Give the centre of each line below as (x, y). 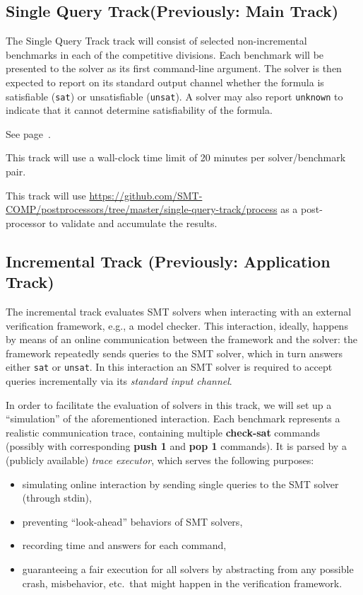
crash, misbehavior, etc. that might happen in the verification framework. (182, 583)
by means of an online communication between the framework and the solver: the (182, 339)
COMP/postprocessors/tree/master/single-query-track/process (142, 209)
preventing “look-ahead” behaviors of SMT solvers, (132, 521)
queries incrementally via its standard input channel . (119, 381)
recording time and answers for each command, (124, 545)
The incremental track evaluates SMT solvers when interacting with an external (179, 311)
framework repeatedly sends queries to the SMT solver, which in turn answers (174, 353)
